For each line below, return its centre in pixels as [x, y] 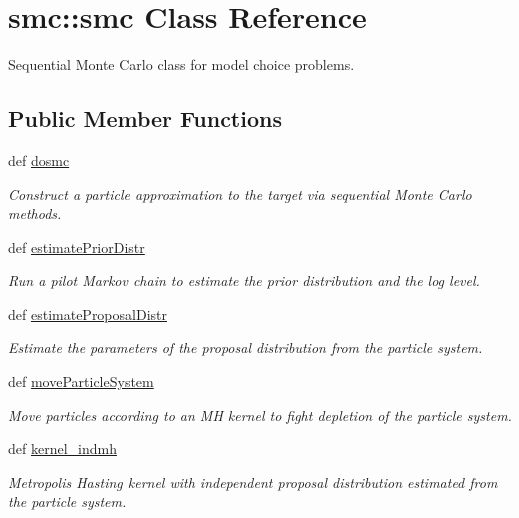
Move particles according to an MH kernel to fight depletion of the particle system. [260, 414]
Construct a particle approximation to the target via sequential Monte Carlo [240, 193]
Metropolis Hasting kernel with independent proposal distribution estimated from [253, 481]
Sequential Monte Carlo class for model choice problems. [181, 64]
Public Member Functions [145, 118]
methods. [35, 213]
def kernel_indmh [62, 448]
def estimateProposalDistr [87, 313]
